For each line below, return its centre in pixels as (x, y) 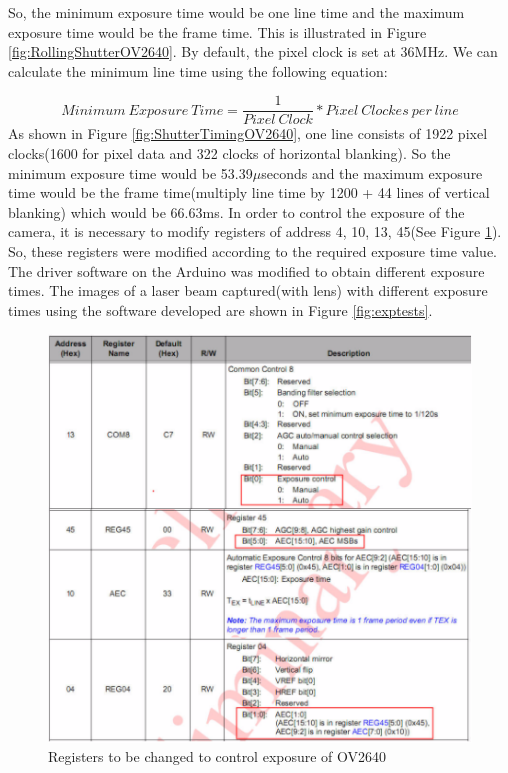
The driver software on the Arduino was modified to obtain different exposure (246, 270)
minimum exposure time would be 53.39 (130, 172)
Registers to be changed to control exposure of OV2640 (217, 756)
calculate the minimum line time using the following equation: (198, 70)
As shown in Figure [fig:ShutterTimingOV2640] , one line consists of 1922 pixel (248, 133)
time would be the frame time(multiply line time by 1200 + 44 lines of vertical (249, 192)
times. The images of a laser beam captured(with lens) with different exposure (248, 290)
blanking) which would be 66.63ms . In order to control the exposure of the (236, 211)
